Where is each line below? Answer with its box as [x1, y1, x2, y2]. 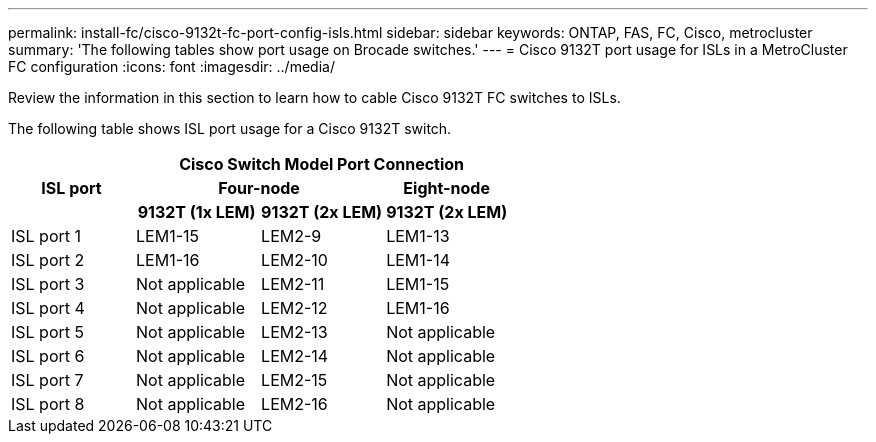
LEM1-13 [386, 226, 450, 246]
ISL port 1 [11, 226, 82, 246]
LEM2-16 [261, 394, 328, 414]
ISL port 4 [11, 298, 85, 318]
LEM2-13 [261, 322, 328, 342]
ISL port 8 [11, 394, 85, 414]
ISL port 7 [11, 370, 84, 390]
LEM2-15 [261, 370, 328, 390]
